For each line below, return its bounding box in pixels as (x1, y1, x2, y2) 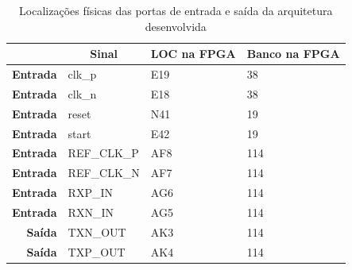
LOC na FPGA (150, 45, 236, 62)
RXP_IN (68, 184, 113, 201)
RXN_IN (68, 203, 114, 220)
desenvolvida (145, 17, 207, 34)
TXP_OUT (68, 243, 126, 260)
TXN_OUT (68, 223, 126, 240)
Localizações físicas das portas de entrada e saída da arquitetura (19, 2, 333, 18)
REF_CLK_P (68, 145, 139, 161)
